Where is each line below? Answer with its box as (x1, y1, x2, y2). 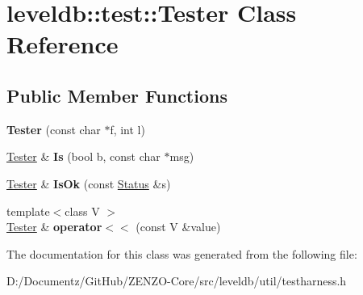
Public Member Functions (6, 82, 227, 107)
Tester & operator (6, 218, 102, 235)
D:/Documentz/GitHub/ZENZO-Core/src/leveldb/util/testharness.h (6, 272, 347, 289)
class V (65, 202, 100, 219)
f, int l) (110, 120, 145, 137)
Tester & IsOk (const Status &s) (6, 175, 171, 192)
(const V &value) (136, 218, 221, 235)
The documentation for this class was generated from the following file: (6, 245, 357, 262)
